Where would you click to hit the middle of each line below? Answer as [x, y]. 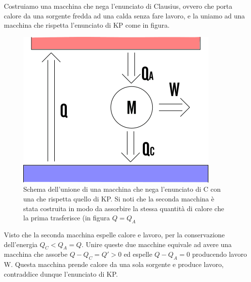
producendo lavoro [220, 254]
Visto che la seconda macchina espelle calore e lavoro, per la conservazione [114, 234]
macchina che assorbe [36, 254]
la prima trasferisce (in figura [67, 218]
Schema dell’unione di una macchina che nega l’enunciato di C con [122, 189]
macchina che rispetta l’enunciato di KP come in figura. [87, 25]
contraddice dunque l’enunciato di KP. [61, 274]
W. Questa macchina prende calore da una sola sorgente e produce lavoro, [114, 264]
